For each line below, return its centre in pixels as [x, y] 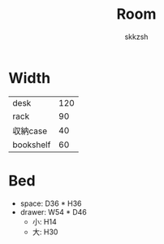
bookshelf [32, 145]
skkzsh [136, 37]
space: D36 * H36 [51, 203]
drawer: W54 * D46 [53, 211]
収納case [30, 131]
